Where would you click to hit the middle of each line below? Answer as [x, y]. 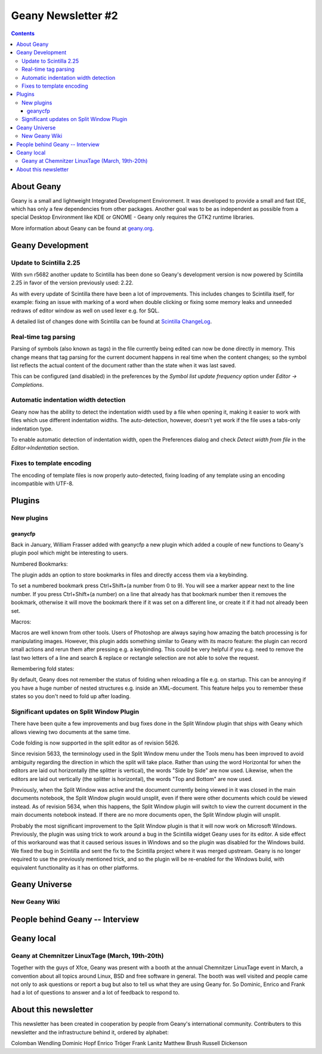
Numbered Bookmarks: [39, 564]
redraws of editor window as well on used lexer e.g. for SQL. [85, 311]
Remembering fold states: [43, 668]
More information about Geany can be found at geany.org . [83, 228]
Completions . [27, 385]
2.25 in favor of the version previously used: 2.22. [72, 283]
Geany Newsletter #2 [65, 15]
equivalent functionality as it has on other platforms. [75, 867]
